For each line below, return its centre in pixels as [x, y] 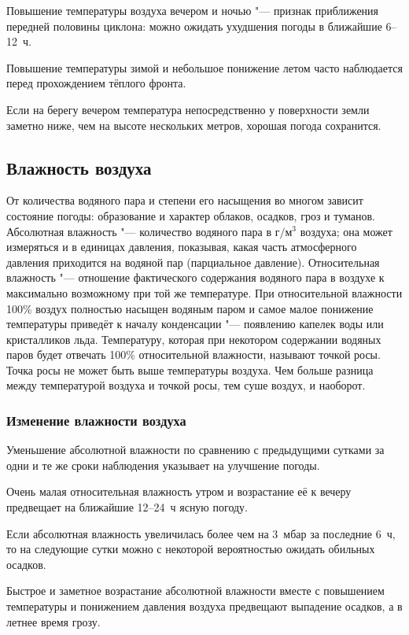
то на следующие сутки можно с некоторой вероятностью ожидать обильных [191, 549]
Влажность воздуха [79, 167]
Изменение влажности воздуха [96, 420]
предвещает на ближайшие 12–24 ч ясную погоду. [127, 507]
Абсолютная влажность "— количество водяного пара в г [143, 231]
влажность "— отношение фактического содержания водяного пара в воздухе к [195, 277]
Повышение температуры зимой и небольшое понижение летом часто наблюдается [204, 67]
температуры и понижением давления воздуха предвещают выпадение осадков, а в [204, 606]
